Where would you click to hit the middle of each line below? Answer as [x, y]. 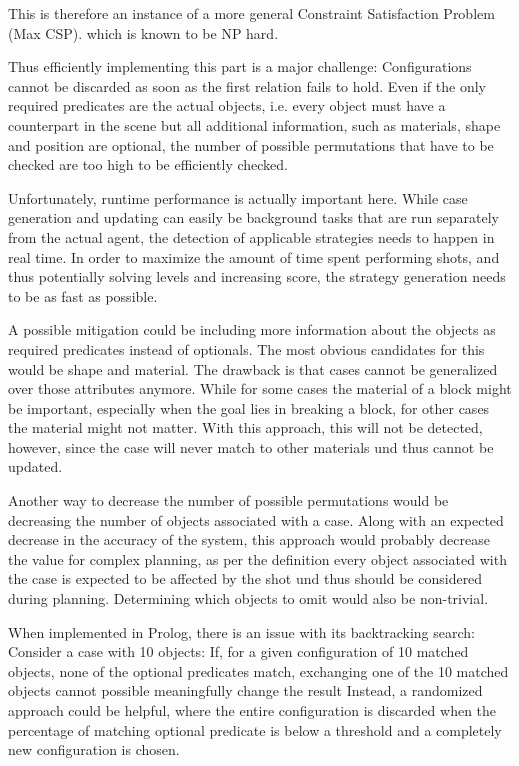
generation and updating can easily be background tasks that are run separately [253, 217]
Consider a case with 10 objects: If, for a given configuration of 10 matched [238, 651]
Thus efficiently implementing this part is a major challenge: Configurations [240, 66]
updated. [35, 466]
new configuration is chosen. [94, 749]
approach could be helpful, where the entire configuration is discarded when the [252, 710]
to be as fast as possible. [83, 295]
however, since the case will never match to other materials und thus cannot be [251, 446]
